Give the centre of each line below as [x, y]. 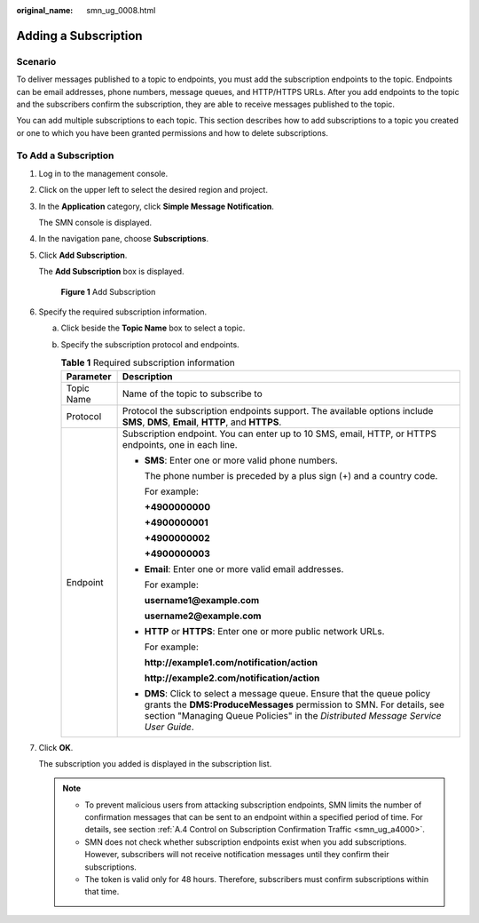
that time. [102, 892]
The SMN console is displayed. [95, 223]
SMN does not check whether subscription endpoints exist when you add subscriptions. [246, 842]
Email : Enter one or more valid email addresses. [244, 569]
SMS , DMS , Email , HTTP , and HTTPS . [202, 422]
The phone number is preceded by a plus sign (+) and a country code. [291, 475]
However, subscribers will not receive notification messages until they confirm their [237, 855]
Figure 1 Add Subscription [108, 291]
